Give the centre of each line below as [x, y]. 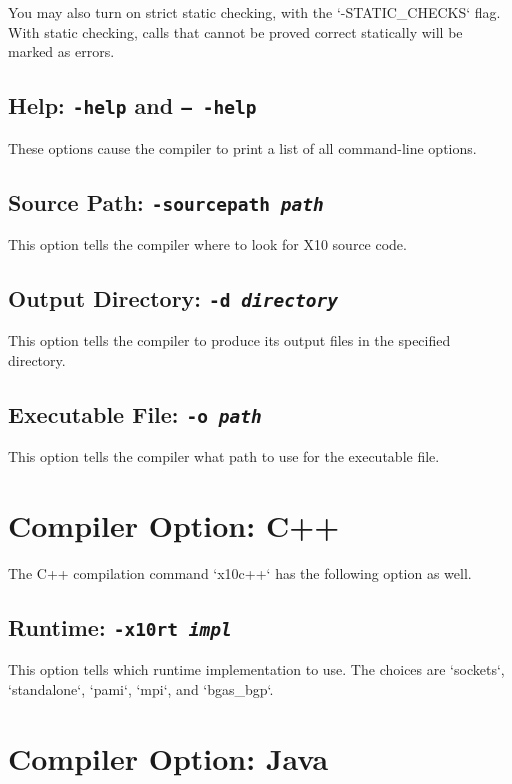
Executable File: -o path [135, 413]
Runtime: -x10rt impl [120, 626]
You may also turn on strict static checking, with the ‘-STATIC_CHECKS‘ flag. [254, 12]
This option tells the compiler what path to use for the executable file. [224, 456]
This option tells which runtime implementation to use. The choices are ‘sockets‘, [256, 669]
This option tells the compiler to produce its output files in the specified [229, 340]
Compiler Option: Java [168, 757]
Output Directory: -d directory [173, 297]
